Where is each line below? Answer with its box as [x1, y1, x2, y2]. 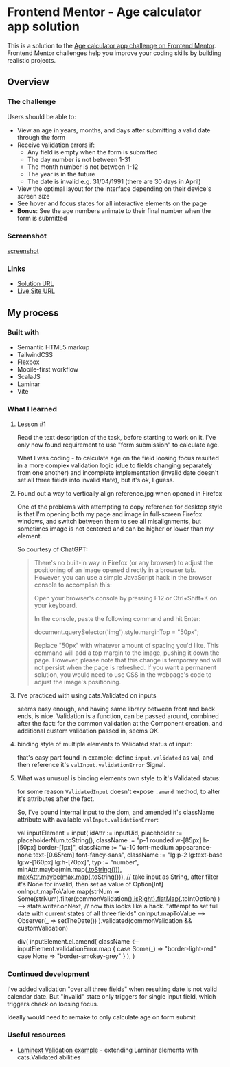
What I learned [7, 404, 57, 414]
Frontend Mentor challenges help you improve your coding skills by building [7, 49, 222, 57]
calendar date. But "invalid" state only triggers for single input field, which [7, 992, 216, 1000]
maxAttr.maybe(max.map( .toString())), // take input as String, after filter [16, 873, 219, 881]
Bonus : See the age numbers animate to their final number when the [16, 206, 211, 214]
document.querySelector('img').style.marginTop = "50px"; [34, 628, 199, 636]
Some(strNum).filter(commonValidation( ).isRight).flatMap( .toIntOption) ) [16, 895, 220, 903]
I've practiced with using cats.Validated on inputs [16, 691, 157, 700]
